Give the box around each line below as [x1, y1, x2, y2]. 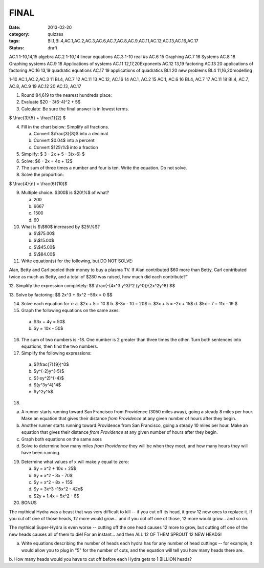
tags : [9, 38, 20, 44]
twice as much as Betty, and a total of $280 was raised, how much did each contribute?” [9, 273, 188, 279]
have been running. [21, 450, 61, 456]
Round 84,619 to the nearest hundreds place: [21, 92, 112, 98]
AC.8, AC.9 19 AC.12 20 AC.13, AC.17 [9, 83, 82, 89]
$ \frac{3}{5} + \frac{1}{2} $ [9, 115, 66, 121]
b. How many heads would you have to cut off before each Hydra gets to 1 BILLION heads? [9, 556, 192, 562]
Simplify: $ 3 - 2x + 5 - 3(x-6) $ [21, 151, 85, 157]
